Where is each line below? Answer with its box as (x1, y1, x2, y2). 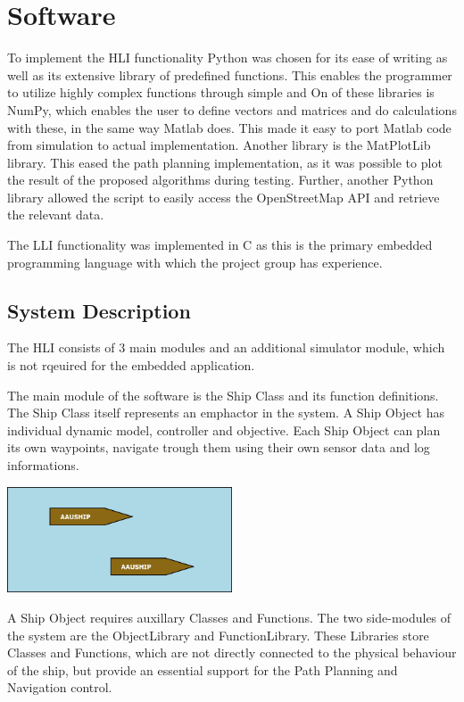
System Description (7, 296, 191, 324)
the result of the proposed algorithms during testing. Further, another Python (7, 170, 434, 189)
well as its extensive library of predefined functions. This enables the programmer (7, 65, 452, 84)
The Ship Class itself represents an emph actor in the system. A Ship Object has (7, 403, 444, 422)
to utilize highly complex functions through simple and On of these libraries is (7, 83, 435, 102)
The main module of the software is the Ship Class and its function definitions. (7, 385, 439, 404)
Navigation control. (7, 678, 112, 697)
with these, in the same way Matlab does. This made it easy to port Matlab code (7, 118, 452, 136)
